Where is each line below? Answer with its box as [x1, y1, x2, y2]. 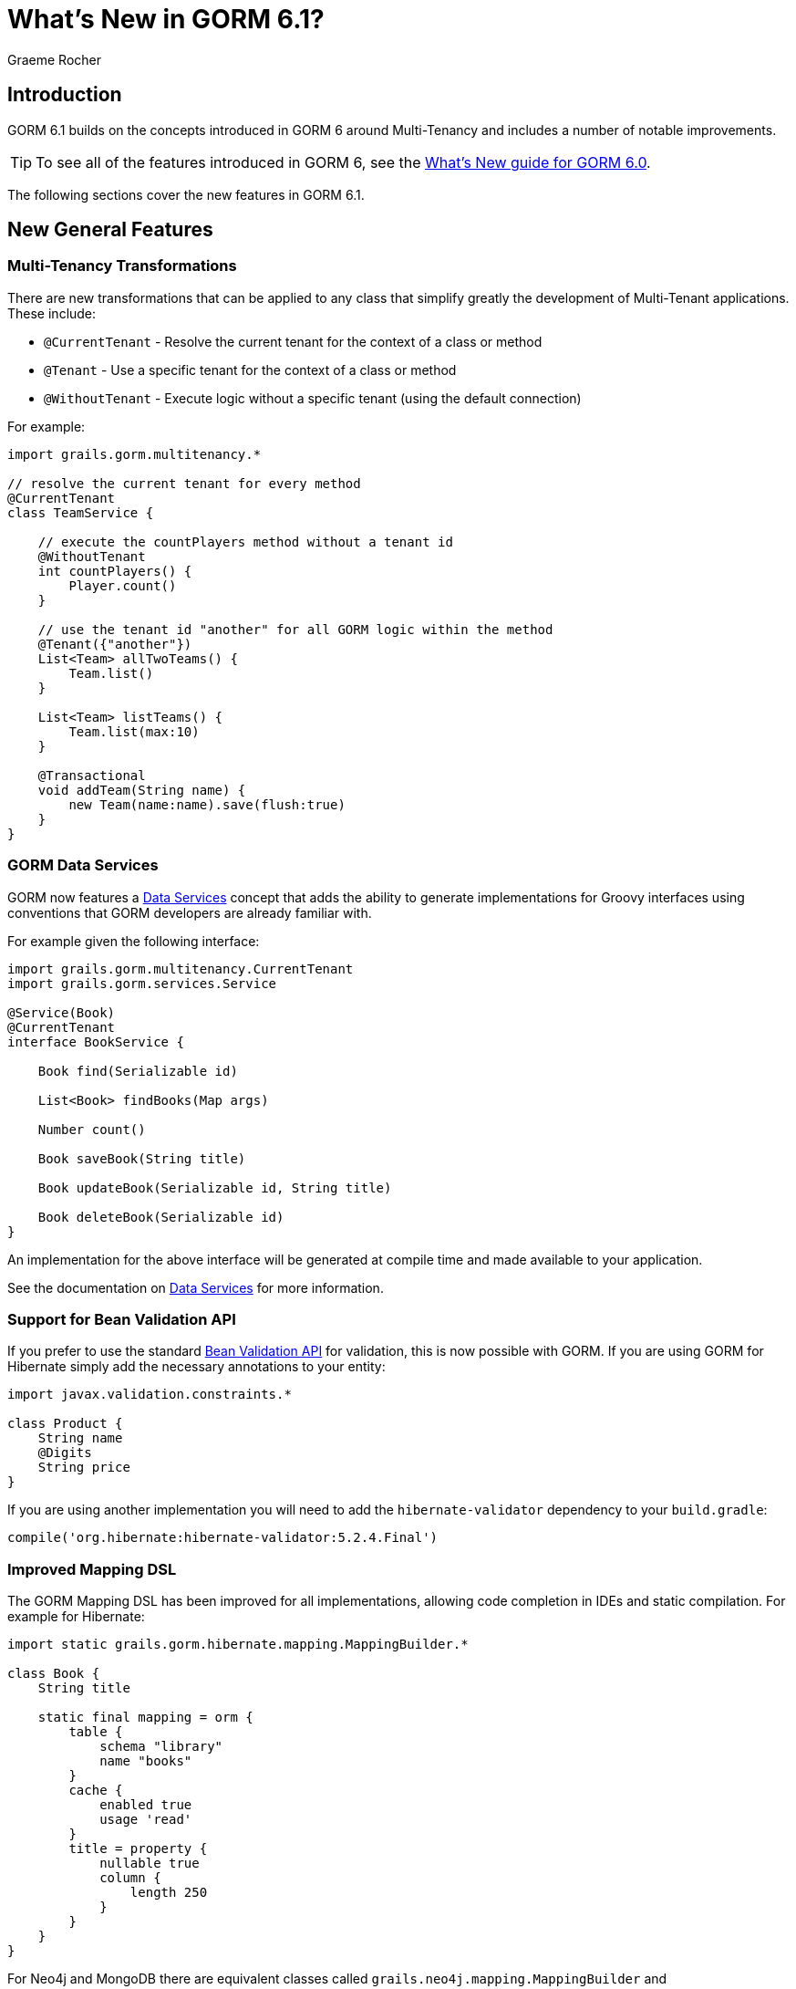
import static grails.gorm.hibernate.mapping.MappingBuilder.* [7, 1637, 469, 1652]
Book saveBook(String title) [37, 1151, 246, 1166]
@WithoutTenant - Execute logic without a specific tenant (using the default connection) [44, 390, 582, 406]
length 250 [129, 1885, 208, 1900]
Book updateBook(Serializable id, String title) [37, 1180, 392, 1195]
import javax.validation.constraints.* [7, 1387, 292, 1402]
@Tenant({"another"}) [37, 636, 192, 651]
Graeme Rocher [7, 51, 102, 68]
